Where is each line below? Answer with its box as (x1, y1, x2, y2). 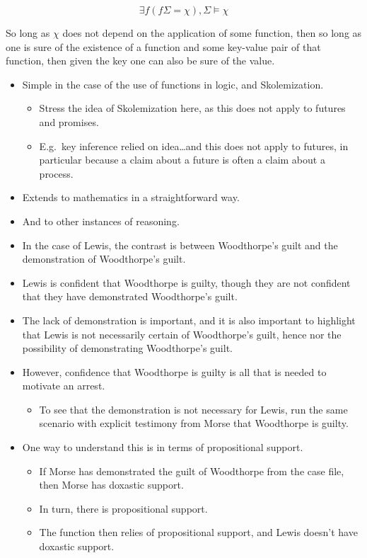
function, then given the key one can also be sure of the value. (6, 53, 275, 68)
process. (39, 166, 74, 181)
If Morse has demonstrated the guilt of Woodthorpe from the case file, (39, 463, 344, 478)
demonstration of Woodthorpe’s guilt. (22, 251, 186, 266)
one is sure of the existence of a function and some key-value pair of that (6, 39, 321, 54)
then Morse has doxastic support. (39, 477, 184, 492)
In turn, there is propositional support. (39, 501, 208, 516)
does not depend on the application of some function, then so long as (62, 25, 362, 40)
